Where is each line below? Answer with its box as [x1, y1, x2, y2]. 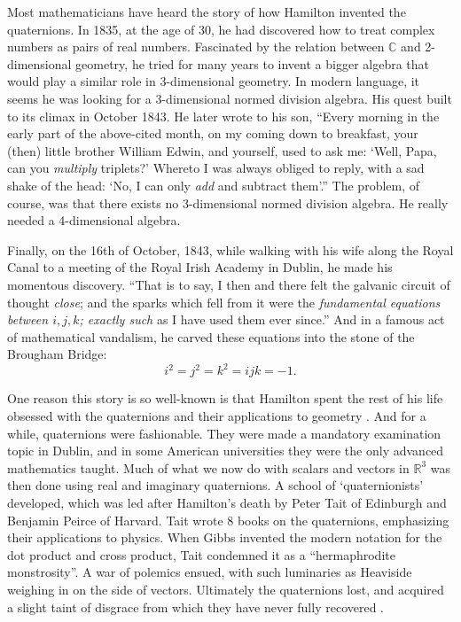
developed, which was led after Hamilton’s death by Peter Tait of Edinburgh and [7, 493, 447, 511]
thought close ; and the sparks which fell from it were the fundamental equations [7, 292, 441, 311]
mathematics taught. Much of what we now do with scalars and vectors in [7, 458, 410, 477]
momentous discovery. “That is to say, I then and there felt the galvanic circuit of [7, 275, 450, 293]
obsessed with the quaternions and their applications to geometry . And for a [7, 406, 426, 424]
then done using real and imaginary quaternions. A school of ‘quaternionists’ [7, 476, 424, 494]
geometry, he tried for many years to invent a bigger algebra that [75, 54, 429, 73]
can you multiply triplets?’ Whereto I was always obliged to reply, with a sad [7, 159, 425, 177]
